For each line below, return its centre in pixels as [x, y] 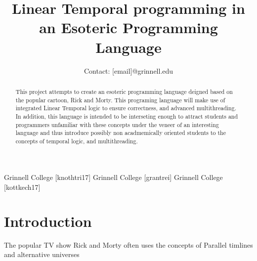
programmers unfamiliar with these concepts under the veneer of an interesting [117, 124]
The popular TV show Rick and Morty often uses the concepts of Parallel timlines [128, 244]
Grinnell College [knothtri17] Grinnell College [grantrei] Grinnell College [113, 177]
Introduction [48, 221]
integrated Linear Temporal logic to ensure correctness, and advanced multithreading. [126, 108]
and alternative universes [42, 254]
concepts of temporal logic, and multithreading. [77, 141]
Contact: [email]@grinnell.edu [128, 70]
